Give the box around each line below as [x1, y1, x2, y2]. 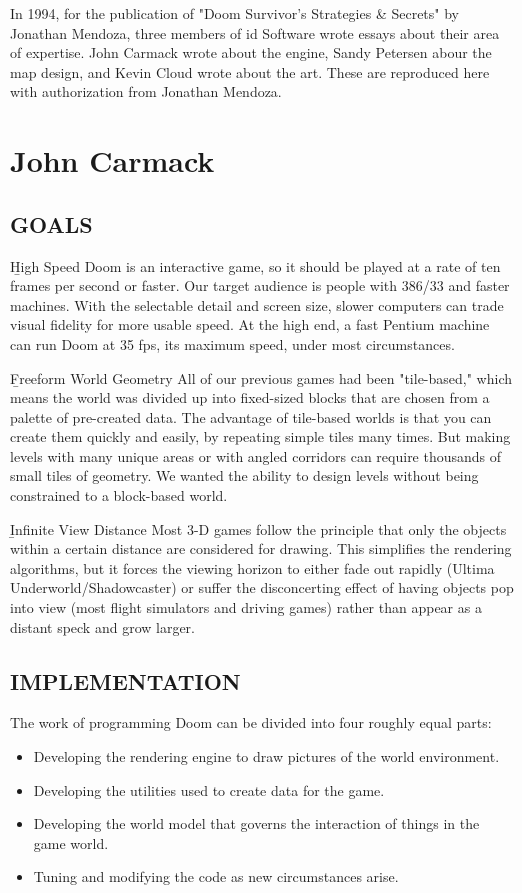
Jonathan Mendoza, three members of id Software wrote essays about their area [10, 22, 500, 43]
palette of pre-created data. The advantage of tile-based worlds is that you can [10, 406, 492, 427]
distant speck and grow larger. [10, 616, 195, 637]
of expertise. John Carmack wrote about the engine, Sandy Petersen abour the [10, 42, 492, 63]
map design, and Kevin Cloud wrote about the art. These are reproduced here [10, 61, 490, 82]
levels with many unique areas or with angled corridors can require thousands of [10, 445, 502, 466]
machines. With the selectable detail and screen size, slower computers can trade [10, 294, 504, 315]
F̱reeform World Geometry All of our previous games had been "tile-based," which [10, 367, 513, 388]
